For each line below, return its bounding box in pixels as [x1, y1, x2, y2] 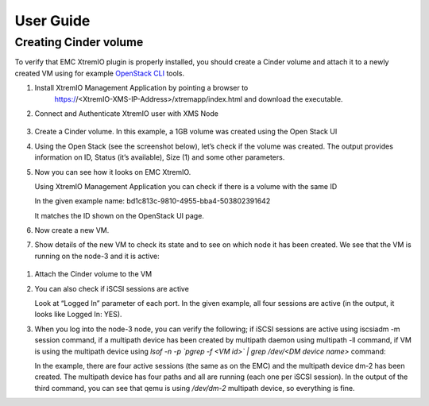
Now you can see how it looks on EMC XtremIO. [34, 167, 191, 176]
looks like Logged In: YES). [34, 310, 122, 319]
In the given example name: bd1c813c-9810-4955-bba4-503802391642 [34, 196, 271, 206]
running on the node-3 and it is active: [34, 251, 160, 261]
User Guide [14, 12, 91, 29]
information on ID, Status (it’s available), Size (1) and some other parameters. [34, 153, 285, 162]
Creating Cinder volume [14, 35, 144, 49]
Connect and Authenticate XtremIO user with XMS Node [34, 108, 218, 118]
